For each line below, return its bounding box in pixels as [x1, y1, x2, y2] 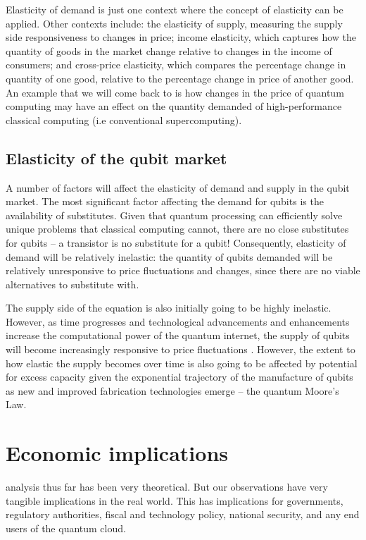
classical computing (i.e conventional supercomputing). [6, 112, 242, 127]
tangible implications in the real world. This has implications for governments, [6, 493, 343, 508]
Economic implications [6, 438, 228, 467]
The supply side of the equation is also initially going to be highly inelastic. [6, 300, 332, 315]
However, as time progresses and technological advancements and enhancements [6, 314, 350, 329]
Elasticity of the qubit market [6, 147, 227, 168]
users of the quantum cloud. [6, 520, 126, 535]
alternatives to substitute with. [6, 276, 139, 291]
